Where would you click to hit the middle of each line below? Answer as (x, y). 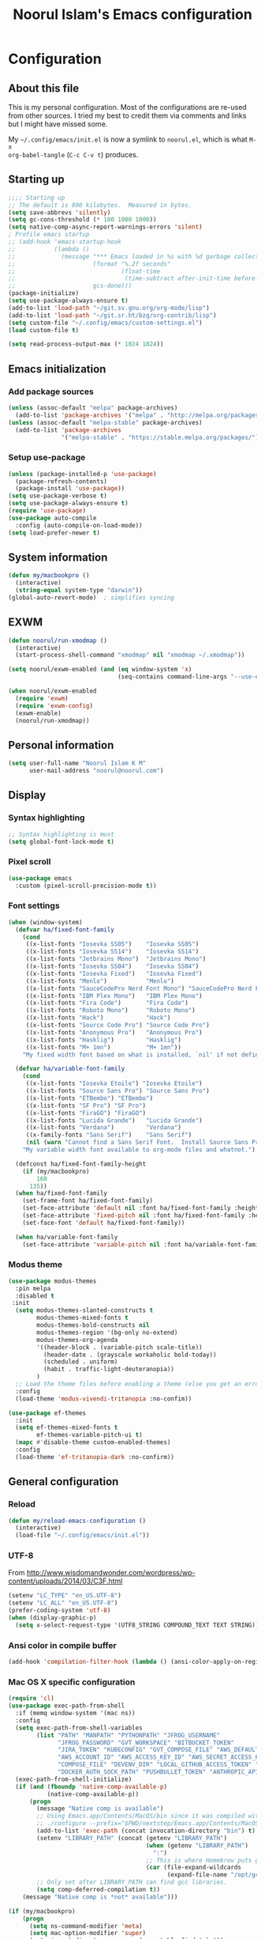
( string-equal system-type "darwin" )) (79, 591)
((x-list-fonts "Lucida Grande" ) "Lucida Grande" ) (114, 1121)
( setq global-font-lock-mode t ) (61, 841)
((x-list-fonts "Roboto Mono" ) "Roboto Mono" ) (110, 1011)
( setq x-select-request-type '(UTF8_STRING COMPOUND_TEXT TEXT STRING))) (139, 1625)
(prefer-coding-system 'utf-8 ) (60, 1611)
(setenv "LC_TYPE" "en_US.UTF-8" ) (65, 1596)
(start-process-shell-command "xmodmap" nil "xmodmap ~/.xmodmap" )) (130, 655)
